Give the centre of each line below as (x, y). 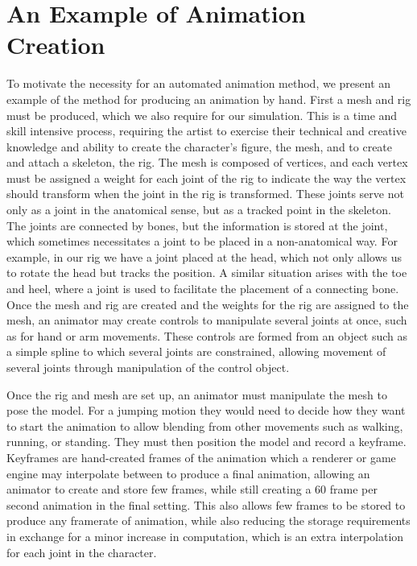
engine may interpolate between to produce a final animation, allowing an (188, 473)
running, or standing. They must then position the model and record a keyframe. (206, 442)
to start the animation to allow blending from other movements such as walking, (205, 426)
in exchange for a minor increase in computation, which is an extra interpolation (205, 536)
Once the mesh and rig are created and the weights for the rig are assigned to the (208, 304)
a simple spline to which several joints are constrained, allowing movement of (196, 351)
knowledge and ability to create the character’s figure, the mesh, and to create (200, 146)
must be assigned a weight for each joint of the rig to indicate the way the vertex (206, 178)
